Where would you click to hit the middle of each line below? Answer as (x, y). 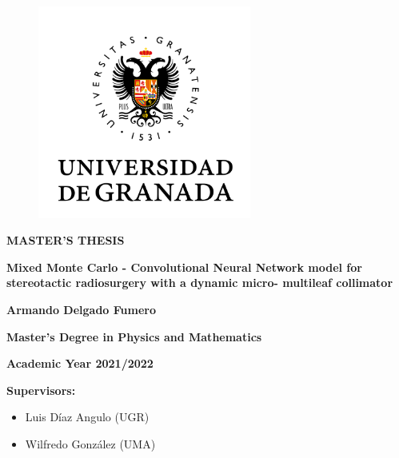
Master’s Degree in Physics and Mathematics (134, 336)
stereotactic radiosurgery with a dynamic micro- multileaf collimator (200, 283)
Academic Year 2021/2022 (80, 363)
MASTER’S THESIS (66, 240)
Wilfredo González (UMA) (90, 443)
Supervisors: (41, 390)
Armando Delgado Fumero (81, 309)
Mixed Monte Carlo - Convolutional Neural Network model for (184, 267)
